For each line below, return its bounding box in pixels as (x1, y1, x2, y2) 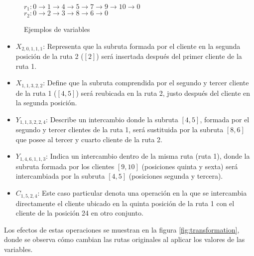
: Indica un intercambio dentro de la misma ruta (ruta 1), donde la (46, 151, 250, 161)
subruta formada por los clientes (15, 161, 115, 171)
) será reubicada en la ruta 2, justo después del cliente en (76, 87, 251, 98)
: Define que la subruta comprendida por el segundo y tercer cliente (43, 77, 249, 88)
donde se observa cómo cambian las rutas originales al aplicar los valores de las (4, 234, 245, 245)
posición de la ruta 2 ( (15, 50, 84, 61)
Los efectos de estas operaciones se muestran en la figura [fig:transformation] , (4, 224, 240, 235)
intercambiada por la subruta (15, 171, 105, 181)
